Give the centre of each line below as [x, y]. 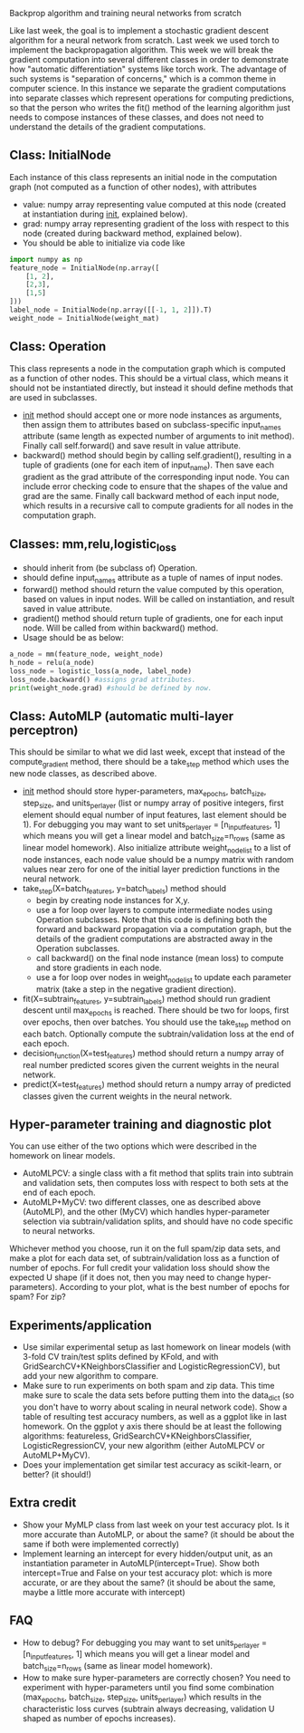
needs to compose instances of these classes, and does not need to [137, 117]
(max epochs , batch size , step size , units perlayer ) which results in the [142, 1698]
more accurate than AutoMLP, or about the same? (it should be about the [158, 1534]
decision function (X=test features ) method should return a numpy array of [153, 1054]
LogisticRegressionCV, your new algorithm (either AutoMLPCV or [143, 1445]
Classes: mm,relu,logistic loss [93, 545]
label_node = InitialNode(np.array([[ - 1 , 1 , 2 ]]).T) [111, 310]
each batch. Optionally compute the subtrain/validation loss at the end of [158, 1034]
